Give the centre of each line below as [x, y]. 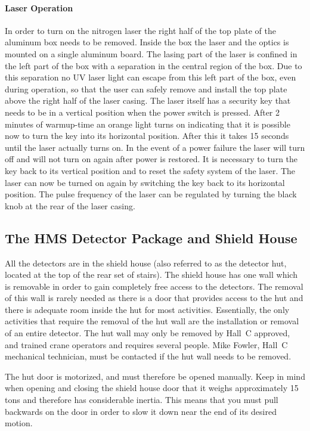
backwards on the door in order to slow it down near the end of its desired [141, 411]
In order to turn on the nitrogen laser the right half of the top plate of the [140, 30]
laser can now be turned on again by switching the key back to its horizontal [145, 182]
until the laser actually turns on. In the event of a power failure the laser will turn [155, 147]
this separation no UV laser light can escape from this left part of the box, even [151, 77]
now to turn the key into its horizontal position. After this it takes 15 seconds [147, 136]
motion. [19, 423]
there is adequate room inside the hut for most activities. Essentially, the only [147, 309]
